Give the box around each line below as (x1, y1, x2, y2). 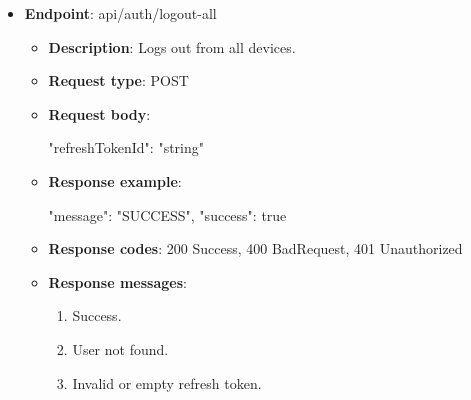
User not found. (72, 338, 169, 359)
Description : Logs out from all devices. (48, 36, 296, 57)
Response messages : (48, 271, 187, 292)
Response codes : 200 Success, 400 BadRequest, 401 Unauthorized (48, 238, 463, 259)
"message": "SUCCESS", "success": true (48, 204, 287, 225)
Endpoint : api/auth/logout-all (24, 3, 217, 23)
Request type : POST (48, 70, 189, 91)
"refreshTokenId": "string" (48, 137, 204, 158)
